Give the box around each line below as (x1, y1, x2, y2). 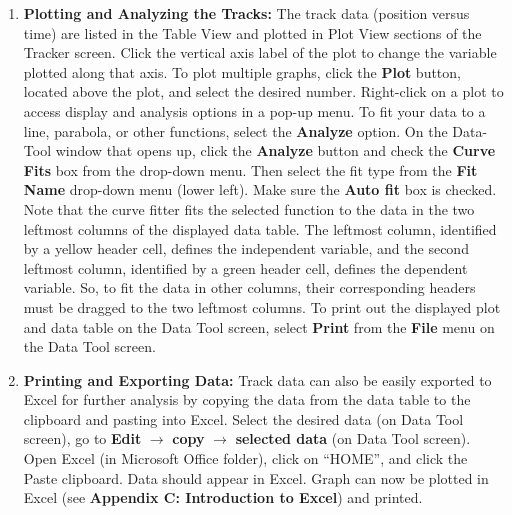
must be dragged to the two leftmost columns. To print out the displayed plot (23, 296, 501, 317)
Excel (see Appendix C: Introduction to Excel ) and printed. (23, 487, 423, 508)
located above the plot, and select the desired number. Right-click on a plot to (23, 81, 504, 102)
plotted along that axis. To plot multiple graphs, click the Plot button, (23, 61, 461, 82)
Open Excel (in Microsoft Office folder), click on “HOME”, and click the (23, 448, 468, 469)
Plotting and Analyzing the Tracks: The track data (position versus (23, 3, 470, 23)
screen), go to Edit (23, 428, 142, 449)
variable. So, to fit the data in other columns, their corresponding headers (23, 277, 476, 298)
